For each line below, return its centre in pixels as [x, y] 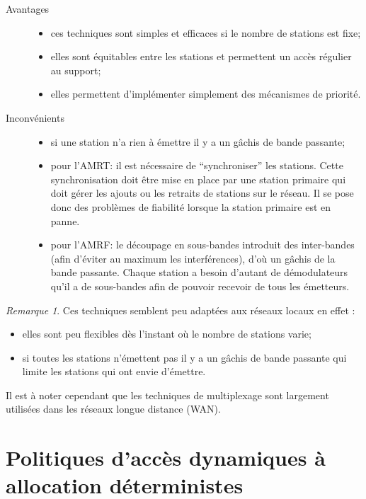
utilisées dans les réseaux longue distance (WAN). [113, 409]
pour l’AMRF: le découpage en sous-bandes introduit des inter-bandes [202, 245]
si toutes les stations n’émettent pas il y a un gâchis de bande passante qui [184, 357]
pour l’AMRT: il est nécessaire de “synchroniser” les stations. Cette [197, 165]
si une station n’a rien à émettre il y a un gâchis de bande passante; [198, 141]
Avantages [28, 8]
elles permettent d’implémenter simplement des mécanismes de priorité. [206, 94]
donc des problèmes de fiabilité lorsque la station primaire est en [191, 206]
